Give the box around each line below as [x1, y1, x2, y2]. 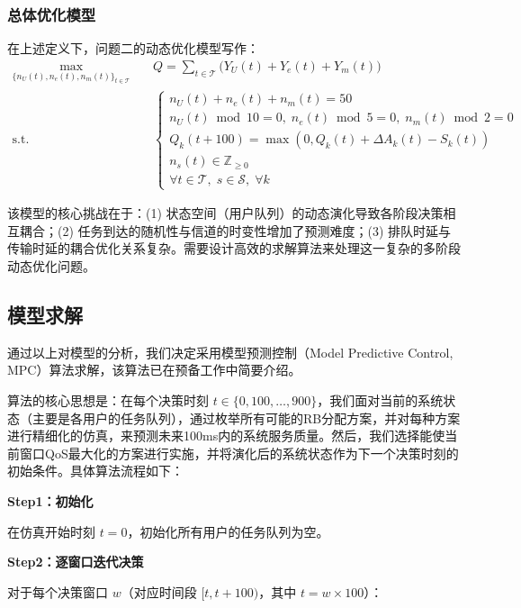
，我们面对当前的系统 [317, 390, 444, 409]
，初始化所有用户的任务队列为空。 [127, 522, 329, 540]
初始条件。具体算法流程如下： [7, 461, 184, 480]
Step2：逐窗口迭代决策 [7, 552, 144, 571]
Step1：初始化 [7, 491, 94, 510]
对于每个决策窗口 [7, 582, 108, 601]
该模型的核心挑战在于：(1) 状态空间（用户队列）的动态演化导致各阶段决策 [7, 204, 444, 222]
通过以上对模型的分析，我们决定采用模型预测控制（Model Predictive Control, [7, 342, 454, 361]
